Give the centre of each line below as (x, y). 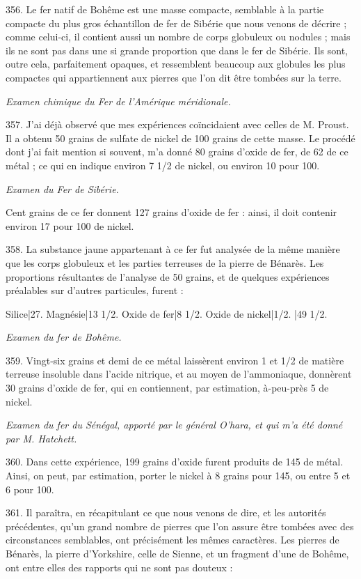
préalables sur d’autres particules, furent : (95, 290)
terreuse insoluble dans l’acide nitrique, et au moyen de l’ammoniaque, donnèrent (179, 374)
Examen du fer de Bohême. (64, 337)
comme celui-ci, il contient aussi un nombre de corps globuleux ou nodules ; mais (178, 37)
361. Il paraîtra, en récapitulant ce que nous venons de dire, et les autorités (166, 512)
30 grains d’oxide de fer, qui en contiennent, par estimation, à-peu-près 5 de (167, 388)
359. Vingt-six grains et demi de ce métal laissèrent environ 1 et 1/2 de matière (175, 360)
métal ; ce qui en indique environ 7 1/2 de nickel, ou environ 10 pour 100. (163, 165)
